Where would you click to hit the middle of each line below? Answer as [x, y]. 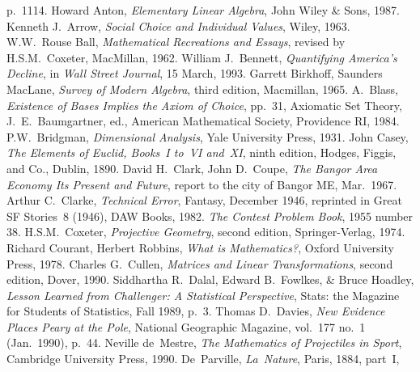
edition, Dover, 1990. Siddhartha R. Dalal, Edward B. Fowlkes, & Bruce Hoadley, [210, 279]
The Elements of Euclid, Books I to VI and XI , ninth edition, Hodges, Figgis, [202, 152]
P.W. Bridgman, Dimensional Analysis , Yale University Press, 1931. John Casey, [208, 136]
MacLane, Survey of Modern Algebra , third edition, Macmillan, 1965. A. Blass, [202, 89]
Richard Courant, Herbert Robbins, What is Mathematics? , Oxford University [200, 247]
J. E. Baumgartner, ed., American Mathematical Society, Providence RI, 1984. [203, 121]
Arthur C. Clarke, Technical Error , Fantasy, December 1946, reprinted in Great [204, 200]
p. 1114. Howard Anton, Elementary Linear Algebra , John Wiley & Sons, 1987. [203, 10]
